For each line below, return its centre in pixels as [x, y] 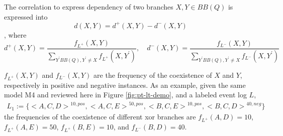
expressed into [26, 16]
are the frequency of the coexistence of [153, 75]
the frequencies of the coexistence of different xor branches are [100, 117]
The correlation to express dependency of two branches [89, 7]
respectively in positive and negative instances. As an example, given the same [125, 85]
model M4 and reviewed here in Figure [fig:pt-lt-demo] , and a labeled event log [125, 95]
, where [15, 34]
